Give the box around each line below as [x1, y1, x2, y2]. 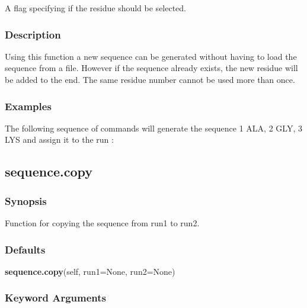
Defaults [5, 242, 46, 256]
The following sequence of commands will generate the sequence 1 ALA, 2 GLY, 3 [5, 121, 302, 134]
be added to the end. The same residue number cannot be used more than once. [5, 73, 295, 85]
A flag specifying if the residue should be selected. [5, 2, 187, 14]
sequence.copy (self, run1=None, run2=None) [5, 265, 175, 277]
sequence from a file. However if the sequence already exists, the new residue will [5, 62, 298, 74]
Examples [5, 98, 52, 113]
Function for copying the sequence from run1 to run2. [5, 217, 200, 229]
